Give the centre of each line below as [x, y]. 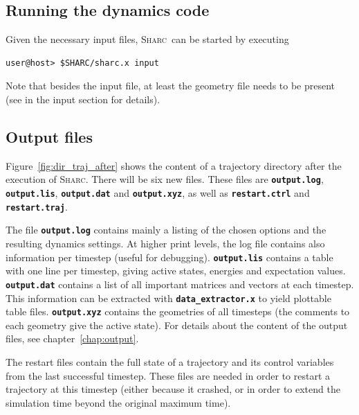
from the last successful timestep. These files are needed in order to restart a [168, 375]
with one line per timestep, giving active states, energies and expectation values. [176, 271]
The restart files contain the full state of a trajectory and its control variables [170, 362]
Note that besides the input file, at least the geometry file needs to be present [171, 86]
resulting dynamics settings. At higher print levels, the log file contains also [165, 243]
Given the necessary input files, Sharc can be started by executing [147, 39]
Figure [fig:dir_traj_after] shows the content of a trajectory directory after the [174, 165]
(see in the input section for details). [83, 99]
